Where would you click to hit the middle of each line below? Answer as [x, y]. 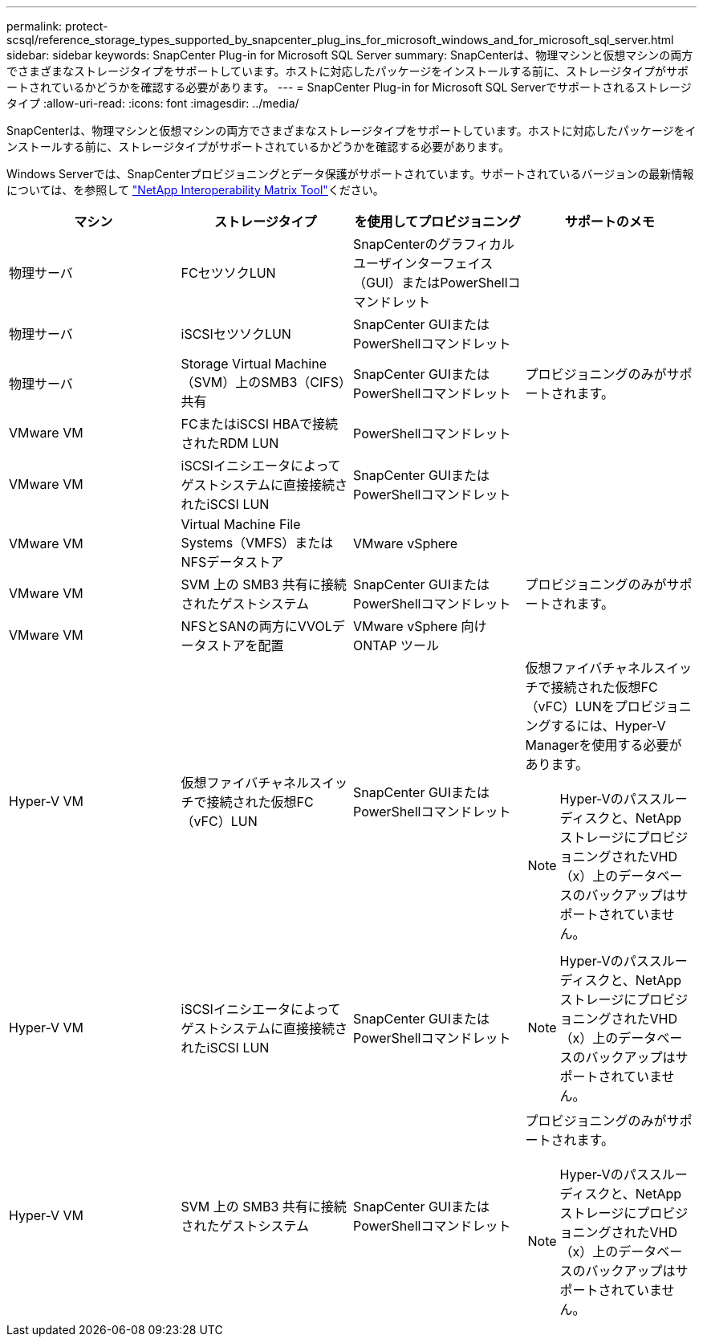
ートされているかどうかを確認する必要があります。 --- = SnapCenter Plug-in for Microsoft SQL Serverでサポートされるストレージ [349, 87]
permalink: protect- [57, 26]
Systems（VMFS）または [257, 543]
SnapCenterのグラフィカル [434, 244]
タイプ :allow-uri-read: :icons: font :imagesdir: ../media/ [153, 103]
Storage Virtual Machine [254, 364]
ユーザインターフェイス [423, 263]
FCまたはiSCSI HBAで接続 [259, 424]
